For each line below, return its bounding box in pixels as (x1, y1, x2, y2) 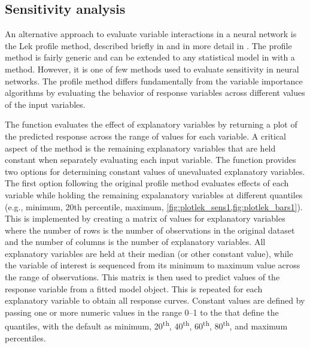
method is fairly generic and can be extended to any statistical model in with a (5, 51, 295, 63)
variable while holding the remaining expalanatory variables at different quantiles (5, 188, 303, 201)
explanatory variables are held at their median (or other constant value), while (5, 247, 293, 259)
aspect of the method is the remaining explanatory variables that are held (5, 141, 276, 154)
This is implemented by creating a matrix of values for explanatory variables (5, 212, 285, 225)
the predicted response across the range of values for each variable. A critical (5, 129, 287, 142)
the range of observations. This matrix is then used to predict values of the (5, 271, 280, 283)
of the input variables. (5, 98, 86, 110)
